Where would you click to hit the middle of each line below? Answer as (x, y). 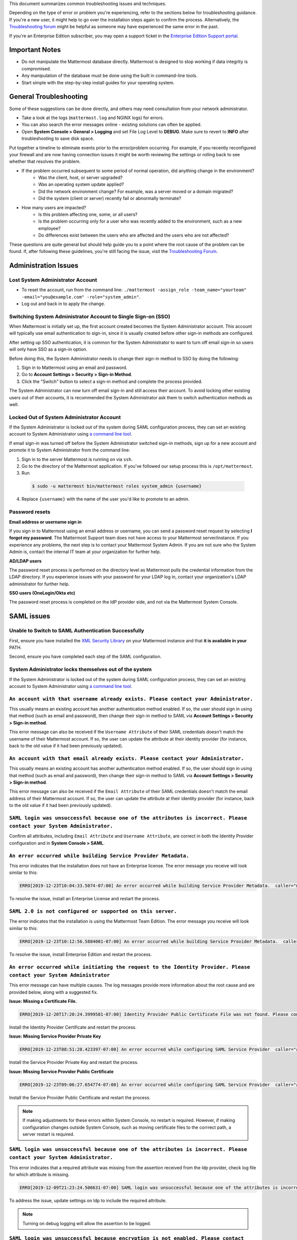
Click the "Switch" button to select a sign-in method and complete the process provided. (112, 381)
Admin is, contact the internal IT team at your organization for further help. (85, 552)
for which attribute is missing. (39, 1174)
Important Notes (35, 50)
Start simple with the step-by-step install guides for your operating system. (98, 82)
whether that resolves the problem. (45, 162)
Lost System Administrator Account (53, 280)
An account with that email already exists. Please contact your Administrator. (127, 758)
